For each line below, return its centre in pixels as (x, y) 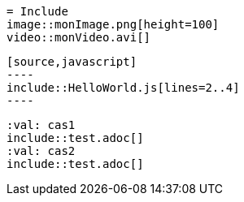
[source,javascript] (72, 62)
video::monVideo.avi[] (79, 37)
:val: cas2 (41, 151)
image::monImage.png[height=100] (113, 24)
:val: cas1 (41, 125)
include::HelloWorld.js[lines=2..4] (123, 88)
